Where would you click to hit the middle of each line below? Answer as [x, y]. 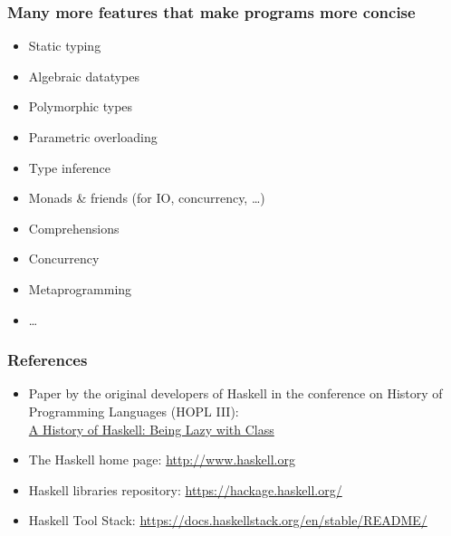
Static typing [65, 46]
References [48, 360]
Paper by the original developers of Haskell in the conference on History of [235, 393]
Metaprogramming [80, 288]
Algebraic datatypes [84, 76]
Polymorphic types [81, 106]
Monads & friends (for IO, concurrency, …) [147, 198]
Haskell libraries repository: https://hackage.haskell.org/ [185, 489]
